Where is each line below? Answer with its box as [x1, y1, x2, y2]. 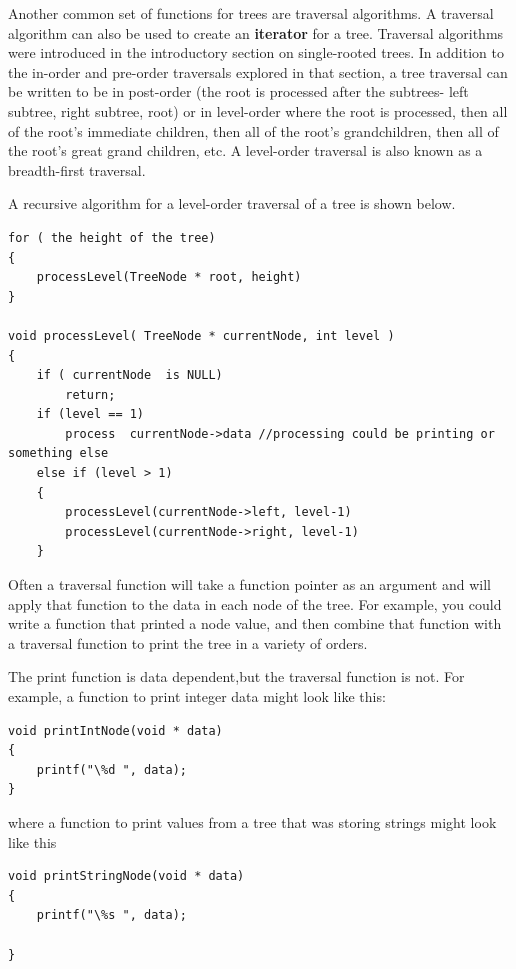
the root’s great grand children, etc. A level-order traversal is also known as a [8, 140, 483, 161]
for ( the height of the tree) [8, 230, 216, 245]
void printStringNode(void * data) [8, 869, 245, 884]
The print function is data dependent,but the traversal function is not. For [8, 666, 465, 687]
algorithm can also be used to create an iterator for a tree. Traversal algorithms [8, 22, 504, 43]
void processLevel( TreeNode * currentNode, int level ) [8, 328, 395, 343]
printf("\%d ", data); [36, 762, 187, 777]
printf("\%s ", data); [36, 908, 187, 923]
